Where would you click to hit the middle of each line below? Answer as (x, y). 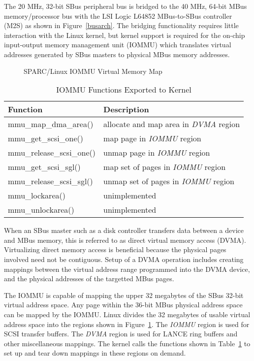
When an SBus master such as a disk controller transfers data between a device (124, 230)
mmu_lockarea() (37, 196)
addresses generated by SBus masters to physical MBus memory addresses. (117, 54)
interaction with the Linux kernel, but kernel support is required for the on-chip (125, 35)
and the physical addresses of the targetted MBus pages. (89, 279)
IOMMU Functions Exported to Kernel (124, 90)
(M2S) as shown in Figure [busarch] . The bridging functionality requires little (121, 25)
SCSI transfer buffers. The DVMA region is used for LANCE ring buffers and (121, 334)
